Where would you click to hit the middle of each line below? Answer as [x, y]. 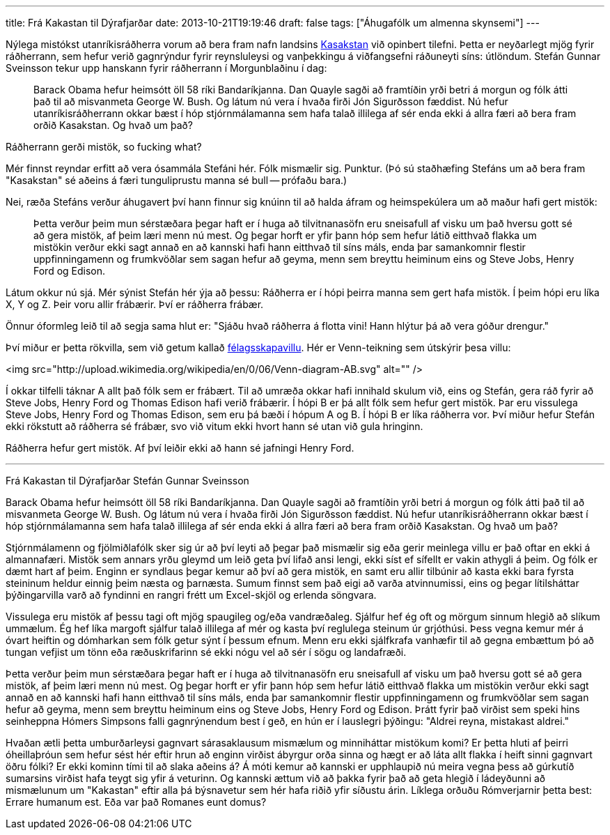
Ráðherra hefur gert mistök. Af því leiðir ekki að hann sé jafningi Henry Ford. [180, 448]
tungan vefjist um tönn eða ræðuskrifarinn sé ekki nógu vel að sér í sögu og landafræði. [206, 652]
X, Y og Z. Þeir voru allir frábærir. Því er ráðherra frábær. [135, 304]
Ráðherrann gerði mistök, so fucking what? [104, 147]
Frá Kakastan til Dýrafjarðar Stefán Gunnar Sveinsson [127, 481]
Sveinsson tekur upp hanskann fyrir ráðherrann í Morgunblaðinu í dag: [166, 68]
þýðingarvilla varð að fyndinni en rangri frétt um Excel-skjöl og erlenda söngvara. [191, 595]
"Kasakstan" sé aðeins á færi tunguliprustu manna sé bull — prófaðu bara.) [177, 180]
